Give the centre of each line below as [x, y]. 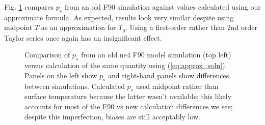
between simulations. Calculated [75, 86]
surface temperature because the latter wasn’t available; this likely [128, 96]
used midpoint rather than [177, 86]
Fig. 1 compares [29, 7]
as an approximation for [78, 27]
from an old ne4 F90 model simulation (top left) [156, 55]
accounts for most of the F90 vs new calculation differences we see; [129, 106]
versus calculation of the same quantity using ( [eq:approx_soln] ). [126, 65]
